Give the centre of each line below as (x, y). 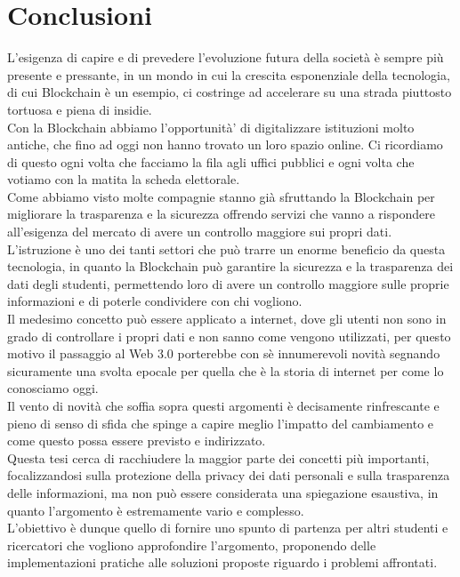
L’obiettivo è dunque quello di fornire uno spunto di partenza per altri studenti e (228, 528)
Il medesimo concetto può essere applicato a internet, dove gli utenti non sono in (227, 319)
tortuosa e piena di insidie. (80, 109)
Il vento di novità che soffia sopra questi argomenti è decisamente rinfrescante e (223, 405)
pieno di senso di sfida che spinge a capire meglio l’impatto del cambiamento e (221, 423)
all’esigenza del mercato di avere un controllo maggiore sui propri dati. (200, 232)
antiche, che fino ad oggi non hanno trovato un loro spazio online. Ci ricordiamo (225, 144)
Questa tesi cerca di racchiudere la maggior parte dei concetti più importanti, (218, 457)
